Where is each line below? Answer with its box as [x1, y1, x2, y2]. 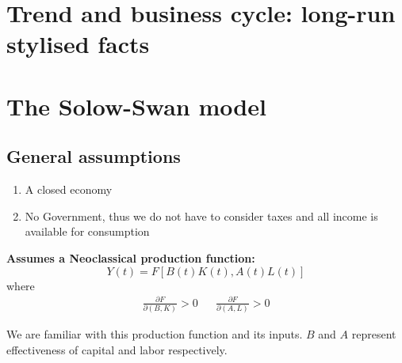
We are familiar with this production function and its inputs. [6, 326, 303, 342]
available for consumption [25, 223, 150, 240]
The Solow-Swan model [6, 89, 266, 122]
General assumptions [6, 144, 181, 168]
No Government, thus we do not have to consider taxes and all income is [25, 207, 378, 224]
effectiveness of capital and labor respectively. [6, 341, 228, 357]
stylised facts [6, 28, 150, 60]
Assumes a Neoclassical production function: [6, 249, 255, 266]
